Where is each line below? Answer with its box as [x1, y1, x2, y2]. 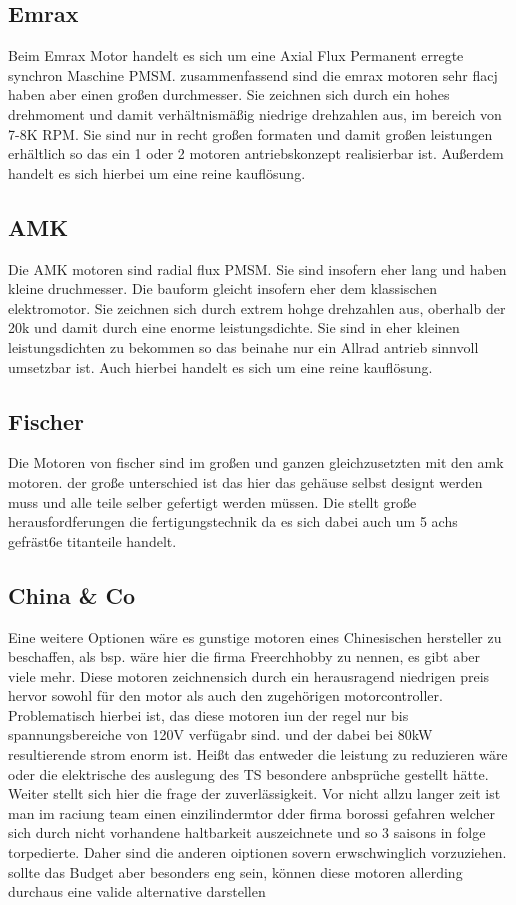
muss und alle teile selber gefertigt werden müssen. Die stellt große [8, 491, 417, 512]
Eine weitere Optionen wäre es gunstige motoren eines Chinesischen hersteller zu [8, 626, 502, 647]
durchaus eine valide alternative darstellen [8, 881, 266, 902]
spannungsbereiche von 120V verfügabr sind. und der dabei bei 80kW [8, 724, 433, 745]
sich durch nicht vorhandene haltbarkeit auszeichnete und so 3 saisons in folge [8, 822, 486, 843]
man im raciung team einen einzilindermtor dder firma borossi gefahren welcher [8, 802, 495, 823]
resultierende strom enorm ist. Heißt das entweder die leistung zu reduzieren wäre [8, 744, 508, 765]
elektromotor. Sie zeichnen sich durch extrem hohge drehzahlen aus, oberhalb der [8, 297, 506, 318]
